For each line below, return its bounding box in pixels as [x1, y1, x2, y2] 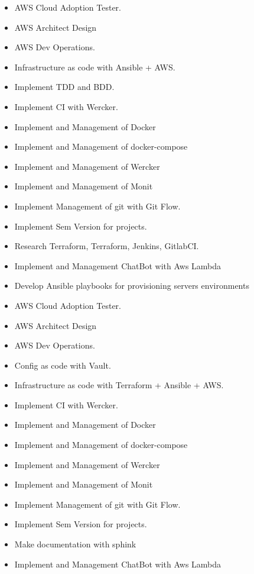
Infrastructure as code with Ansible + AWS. [14, 60, 175, 73]
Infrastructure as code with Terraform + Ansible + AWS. [14, 379, 224, 391]
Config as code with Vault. [14, 359, 111, 371]
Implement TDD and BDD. [14, 80, 115, 93]
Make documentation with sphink [14, 538, 136, 550]
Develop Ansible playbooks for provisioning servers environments [14, 279, 249, 292]
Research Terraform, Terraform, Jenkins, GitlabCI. [14, 240, 199, 252]
